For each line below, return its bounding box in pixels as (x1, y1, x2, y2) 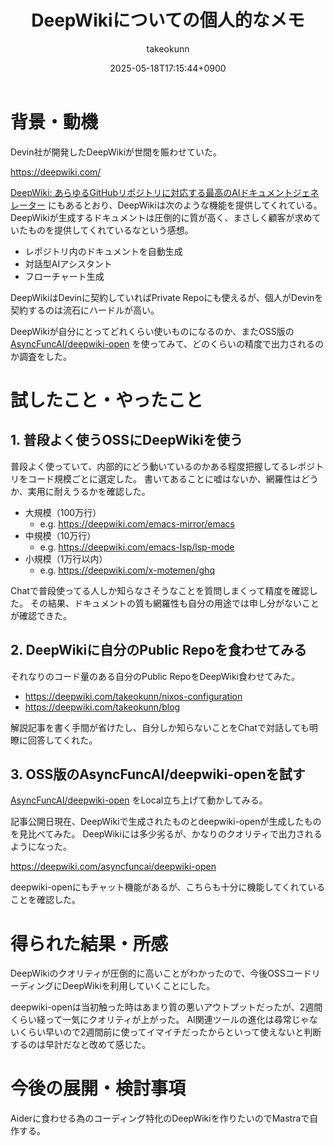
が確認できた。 (10, 609, 72, 621)
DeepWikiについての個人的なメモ (31, 9, 305, 32)
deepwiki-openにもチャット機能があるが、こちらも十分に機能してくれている (10, 881, 326, 893)
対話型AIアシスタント (24, 257, 113, 270)
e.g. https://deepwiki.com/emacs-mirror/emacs (39, 517, 235, 530)
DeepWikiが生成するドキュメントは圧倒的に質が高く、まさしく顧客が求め (10, 211, 313, 223)
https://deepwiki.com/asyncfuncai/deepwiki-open (10, 861, 217, 873)
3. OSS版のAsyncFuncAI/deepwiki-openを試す (10, 766, 306, 783)
